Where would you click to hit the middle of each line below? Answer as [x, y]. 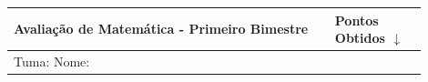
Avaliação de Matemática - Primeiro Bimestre [161, 29]
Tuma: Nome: [52, 61]
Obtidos [360, 38]
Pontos [357, 20]
